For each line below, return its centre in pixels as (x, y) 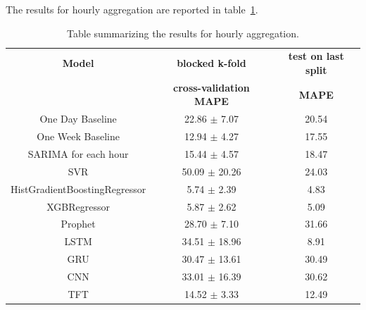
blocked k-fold (212, 63)
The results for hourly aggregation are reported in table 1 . (132, 9)
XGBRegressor (78, 206)
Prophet (78, 224)
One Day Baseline (78, 119)
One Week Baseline (78, 136)
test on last (316, 56)
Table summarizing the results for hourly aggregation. (183, 33)
